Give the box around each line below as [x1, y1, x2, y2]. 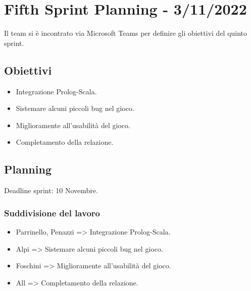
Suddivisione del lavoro [4, 206, 100, 219]
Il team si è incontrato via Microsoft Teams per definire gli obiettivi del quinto [4, 28, 247, 38]
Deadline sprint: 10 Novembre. [4, 185, 98, 196]
